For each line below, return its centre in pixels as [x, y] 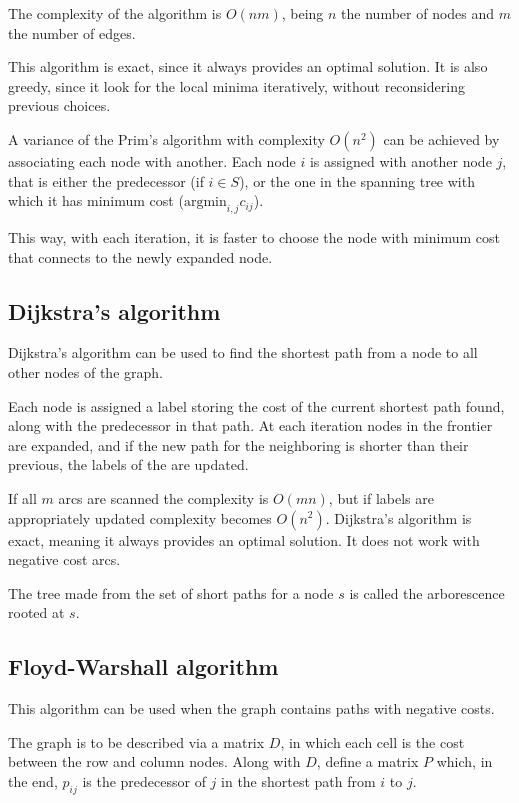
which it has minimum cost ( [96, 200]
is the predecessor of [144, 780]
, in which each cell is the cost [372, 741]
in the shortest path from [298, 780]
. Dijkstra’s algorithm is [398, 517]
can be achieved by [441, 138]
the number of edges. [72, 32]
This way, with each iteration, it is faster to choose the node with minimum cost [254, 236]
